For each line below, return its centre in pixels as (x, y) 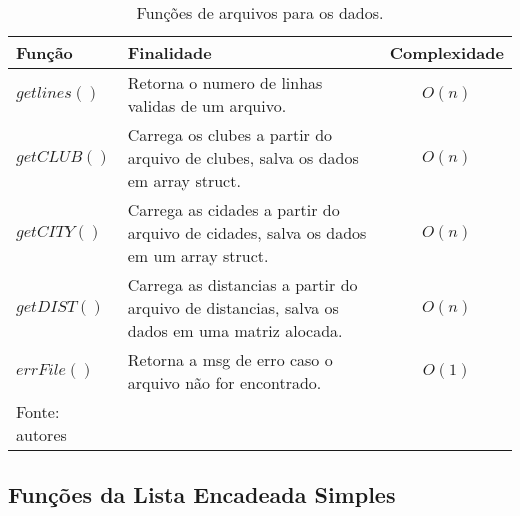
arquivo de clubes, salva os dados (243, 157)
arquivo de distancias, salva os (233, 307)
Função (44, 52)
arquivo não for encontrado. (224, 382)
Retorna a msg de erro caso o (230, 359)
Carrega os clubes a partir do (230, 134)
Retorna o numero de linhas (225, 82)
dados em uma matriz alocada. (235, 330)
